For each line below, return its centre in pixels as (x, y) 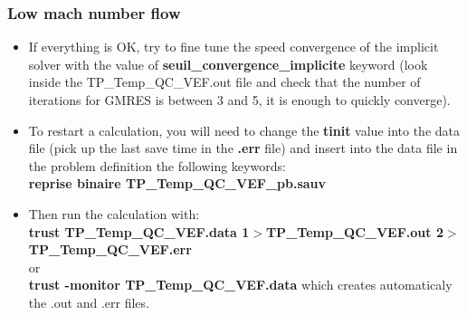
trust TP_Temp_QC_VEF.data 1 (139, 231)
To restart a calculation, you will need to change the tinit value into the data (244, 130)
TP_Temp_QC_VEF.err (110, 249)
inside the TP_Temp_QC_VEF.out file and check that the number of (224, 82)
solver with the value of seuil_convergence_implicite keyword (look (228, 64)
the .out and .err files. (89, 302)
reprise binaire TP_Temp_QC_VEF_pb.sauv (177, 183)
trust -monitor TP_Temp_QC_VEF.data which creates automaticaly (240, 285)
